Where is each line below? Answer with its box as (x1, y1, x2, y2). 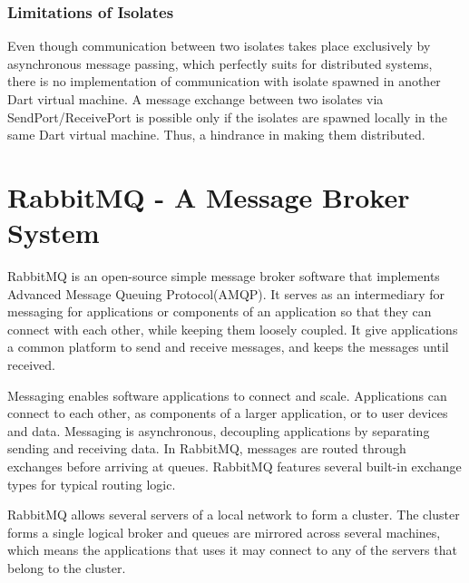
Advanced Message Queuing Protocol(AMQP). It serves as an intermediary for (7, 284, 445, 303)
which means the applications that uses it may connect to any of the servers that (7, 540, 457, 559)
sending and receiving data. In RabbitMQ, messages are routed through (7, 439, 406, 458)
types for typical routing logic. (7, 474, 176, 493)
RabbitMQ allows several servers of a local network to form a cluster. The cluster (7, 505, 460, 524)
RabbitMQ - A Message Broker (7, 178, 410, 215)
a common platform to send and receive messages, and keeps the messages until (7, 337, 449, 356)
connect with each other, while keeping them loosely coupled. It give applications (7, 319, 458, 338)
